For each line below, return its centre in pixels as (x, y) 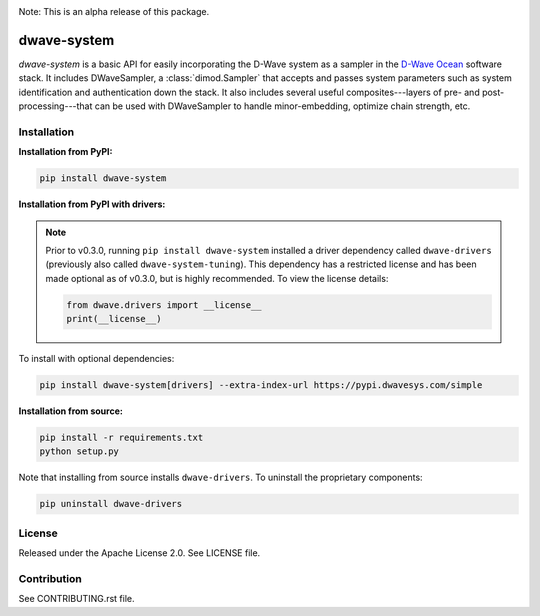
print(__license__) (114, 319)
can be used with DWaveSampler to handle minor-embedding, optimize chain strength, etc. (282, 106)
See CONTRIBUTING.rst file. (76, 599)
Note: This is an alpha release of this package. (114, 11)
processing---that (55, 106)
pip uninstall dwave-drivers (111, 504)
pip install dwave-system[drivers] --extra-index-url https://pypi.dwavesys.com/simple (261, 385)
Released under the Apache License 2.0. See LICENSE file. (139, 553)
